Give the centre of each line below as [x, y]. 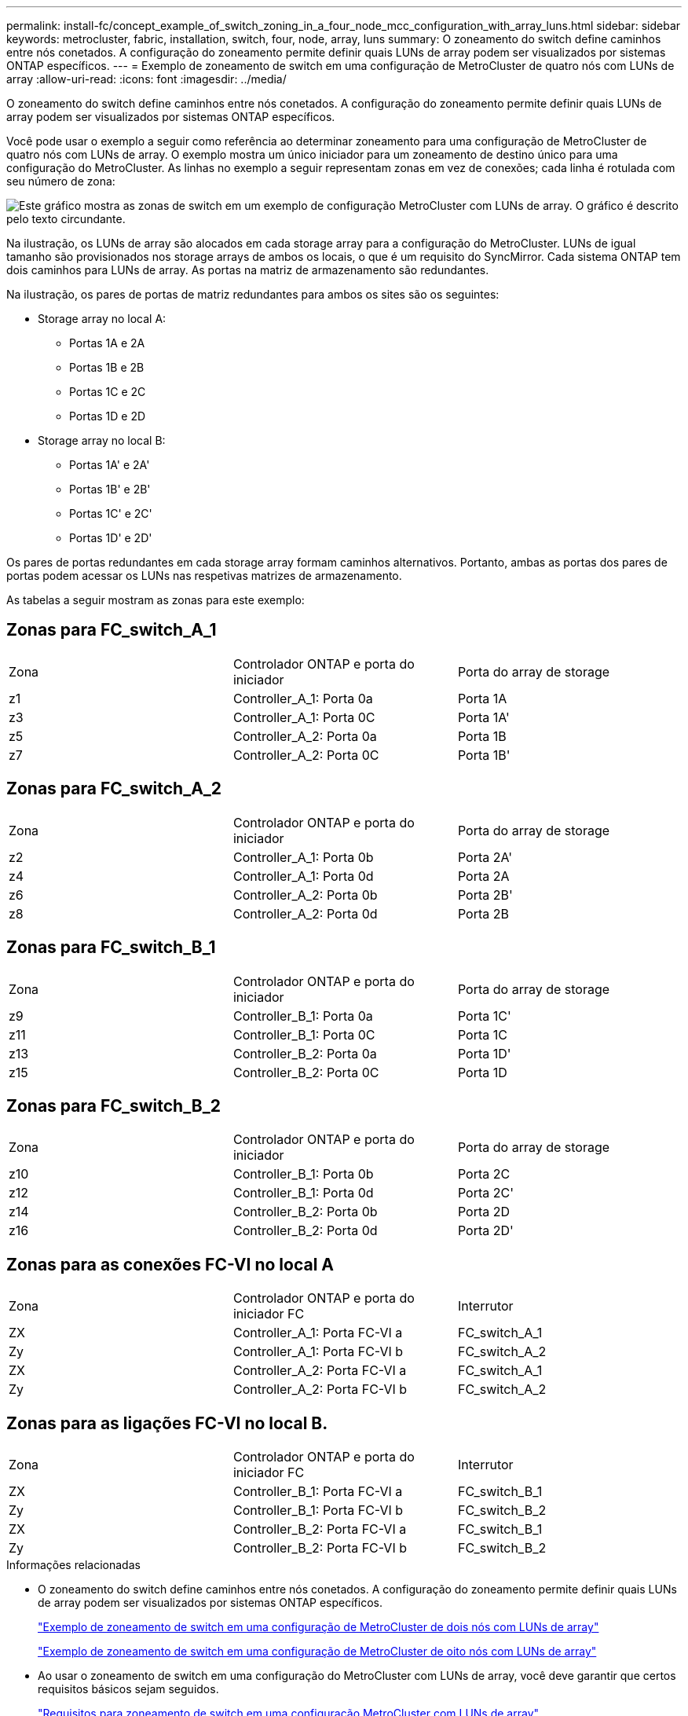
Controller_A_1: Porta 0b [303, 857]
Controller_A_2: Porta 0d [305, 913]
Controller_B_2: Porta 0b [305, 1212]
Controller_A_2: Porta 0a [305, 736]
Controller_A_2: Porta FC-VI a [320, 1371]
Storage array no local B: [102, 440]
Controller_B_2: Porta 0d [305, 1231]
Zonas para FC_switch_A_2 [114, 789]
